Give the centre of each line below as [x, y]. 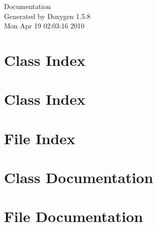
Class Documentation [79, 177]
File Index [40, 138]
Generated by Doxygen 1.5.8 [47, 16]
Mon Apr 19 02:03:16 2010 [44, 26]
